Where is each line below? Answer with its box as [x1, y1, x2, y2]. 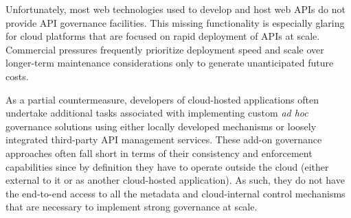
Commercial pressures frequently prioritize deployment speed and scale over [5, 42, 324, 56]
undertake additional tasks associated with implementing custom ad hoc [5, 106, 308, 120]
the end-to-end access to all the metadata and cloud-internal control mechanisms [5, 186, 346, 200]
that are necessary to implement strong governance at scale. [5, 199, 258, 214]
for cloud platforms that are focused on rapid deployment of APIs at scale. [5, 29, 320, 43]
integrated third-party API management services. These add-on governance [5, 132, 322, 147]
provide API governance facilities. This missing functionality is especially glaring [5, 15, 345, 29]
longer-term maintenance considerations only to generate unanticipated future [5, 56, 334, 70]
